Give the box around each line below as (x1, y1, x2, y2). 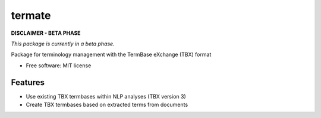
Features (11, 77, 45, 87)
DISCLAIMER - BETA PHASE (11, 29, 81, 37)
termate (11, 9, 51, 22)
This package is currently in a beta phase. (11, 40, 115, 47)
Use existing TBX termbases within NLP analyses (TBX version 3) (26, 93, 187, 100)
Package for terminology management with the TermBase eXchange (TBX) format (11, 51, 212, 58)
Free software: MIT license (26, 62, 92, 69)
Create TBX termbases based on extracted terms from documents (26, 101, 188, 109)
